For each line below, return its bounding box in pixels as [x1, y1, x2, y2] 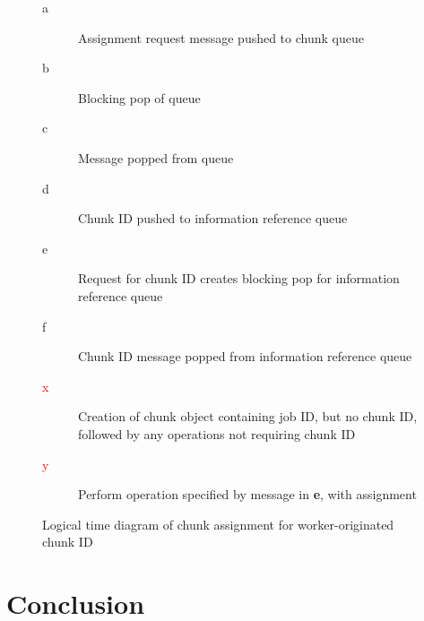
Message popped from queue [78, 148, 234, 167]
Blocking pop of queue [78, 88, 201, 107]
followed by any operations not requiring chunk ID [78, 424, 356, 443]
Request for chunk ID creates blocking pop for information [78, 269, 400, 288]
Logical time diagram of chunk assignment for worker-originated [42, 514, 394, 533]
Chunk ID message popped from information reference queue [78, 347, 412, 366]
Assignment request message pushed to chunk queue [78, 28, 364, 47]
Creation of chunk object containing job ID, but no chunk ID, [78, 407, 418, 426]
